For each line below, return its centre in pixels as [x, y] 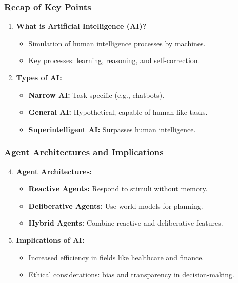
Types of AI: [39, 77]
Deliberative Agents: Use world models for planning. [116, 205]
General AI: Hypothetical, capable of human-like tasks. [118, 112]
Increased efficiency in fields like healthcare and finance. [116, 257]
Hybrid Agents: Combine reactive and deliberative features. [126, 223]
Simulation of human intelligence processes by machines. [117, 43]
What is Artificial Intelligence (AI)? [81, 26]
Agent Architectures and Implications [84, 152]
